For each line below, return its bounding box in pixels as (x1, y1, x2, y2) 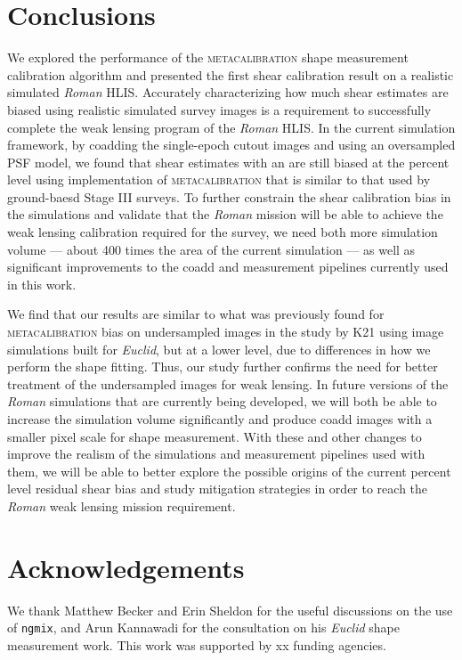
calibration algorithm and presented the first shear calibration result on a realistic (7, 65, 454, 84)
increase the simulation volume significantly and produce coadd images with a (7, 410, 433, 428)
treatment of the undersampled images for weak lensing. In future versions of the (7, 374, 449, 393)
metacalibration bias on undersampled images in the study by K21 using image (7, 322, 444, 341)
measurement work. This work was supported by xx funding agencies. (7, 635, 386, 654)
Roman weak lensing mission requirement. (7, 496, 236, 515)
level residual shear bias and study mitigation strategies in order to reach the (7, 479, 428, 498)
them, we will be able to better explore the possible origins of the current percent (7, 461, 451, 480)
